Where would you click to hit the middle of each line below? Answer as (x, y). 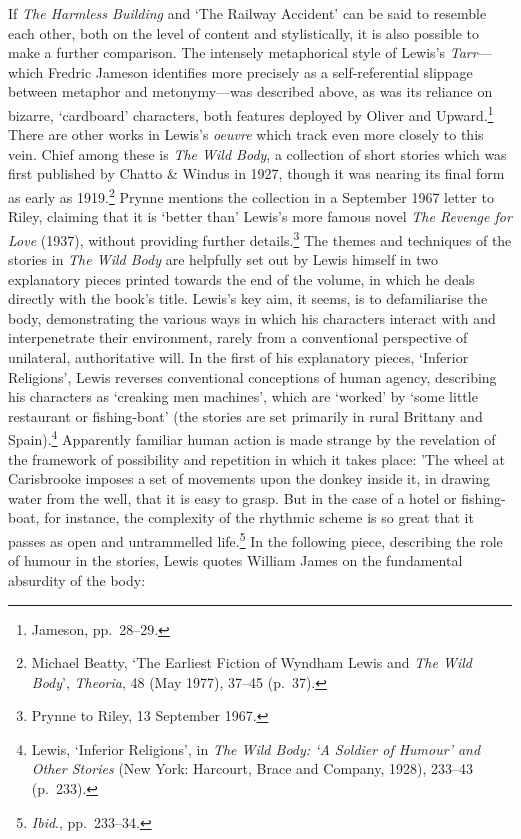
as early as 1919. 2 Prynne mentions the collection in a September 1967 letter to (251, 195)
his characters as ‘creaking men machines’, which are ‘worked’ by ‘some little (243, 396)
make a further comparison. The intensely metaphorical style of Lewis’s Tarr (243, 52)
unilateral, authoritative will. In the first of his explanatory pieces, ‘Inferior (238, 357)
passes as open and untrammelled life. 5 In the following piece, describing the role (255, 539)
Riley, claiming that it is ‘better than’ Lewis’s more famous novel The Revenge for (260, 216)
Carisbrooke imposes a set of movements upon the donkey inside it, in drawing (249, 478)
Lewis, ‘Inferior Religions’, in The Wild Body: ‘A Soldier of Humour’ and (256, 748)
